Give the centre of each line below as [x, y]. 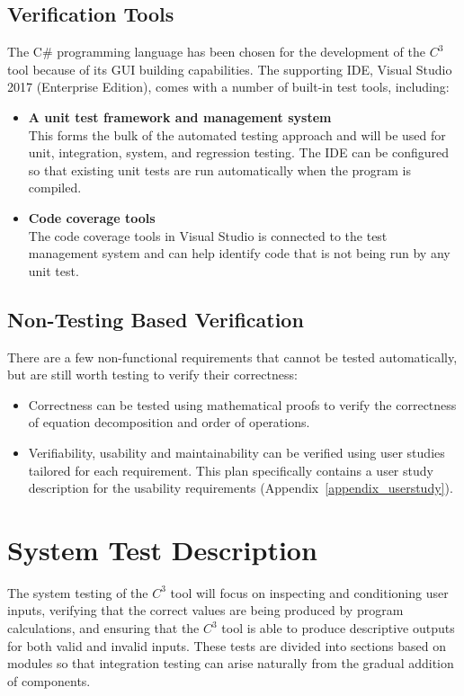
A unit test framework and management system [180, 116]
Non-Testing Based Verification [156, 319]
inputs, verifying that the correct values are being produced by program [205, 610]
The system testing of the [78, 592]
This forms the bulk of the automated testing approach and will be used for [237, 134]
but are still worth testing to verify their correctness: [152, 375]
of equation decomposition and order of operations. [169, 422]
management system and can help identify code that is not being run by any [239, 253]
